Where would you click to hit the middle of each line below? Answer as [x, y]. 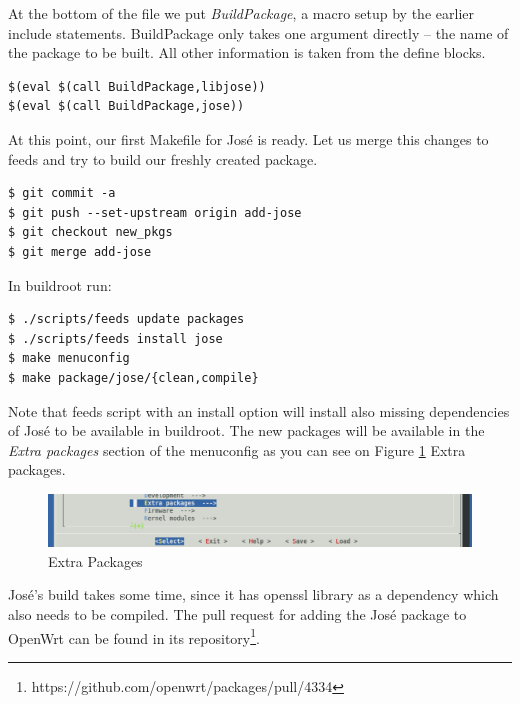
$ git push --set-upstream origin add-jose [155, 212]
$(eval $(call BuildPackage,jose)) [126, 106]
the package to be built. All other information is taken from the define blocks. [247, 52]
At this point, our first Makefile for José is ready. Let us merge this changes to [248, 138]
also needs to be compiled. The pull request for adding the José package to [237, 614]
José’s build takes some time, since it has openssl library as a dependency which [253, 594]
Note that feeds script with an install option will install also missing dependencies [259, 410]
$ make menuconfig [69, 358]
